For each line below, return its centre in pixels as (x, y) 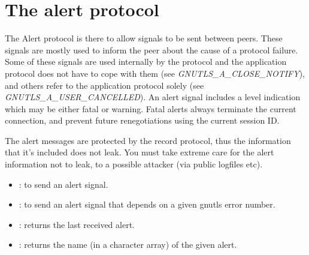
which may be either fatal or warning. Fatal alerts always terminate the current (151, 108)
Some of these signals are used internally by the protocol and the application (146, 61)
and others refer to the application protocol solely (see (104, 85)
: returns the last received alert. (77, 224)
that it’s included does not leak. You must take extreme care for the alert (140, 152)
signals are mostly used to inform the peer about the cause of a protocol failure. (152, 49)
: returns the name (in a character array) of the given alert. (128, 244)
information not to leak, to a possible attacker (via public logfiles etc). (134, 164)
